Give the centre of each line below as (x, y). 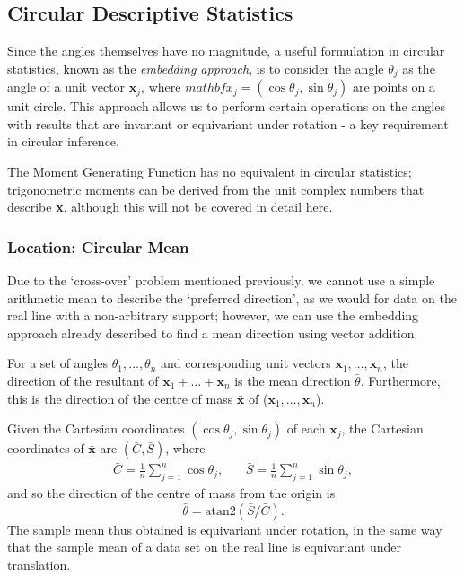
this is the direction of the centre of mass (120, 398)
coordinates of (46, 448)
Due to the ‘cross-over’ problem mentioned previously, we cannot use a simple (221, 280)
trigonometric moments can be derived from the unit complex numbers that (216, 189)
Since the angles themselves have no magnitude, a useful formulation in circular (226, 51)
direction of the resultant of (83, 380)
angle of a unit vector (66, 87)
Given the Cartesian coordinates (96, 428)
